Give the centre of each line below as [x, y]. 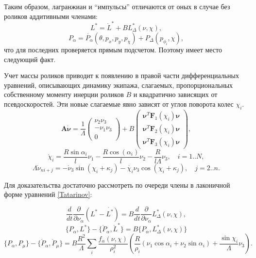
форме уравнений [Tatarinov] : [48, 194]
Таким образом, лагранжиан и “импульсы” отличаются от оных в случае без [117, 6]
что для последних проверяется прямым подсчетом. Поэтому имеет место [113, 49]
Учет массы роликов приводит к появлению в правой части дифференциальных [122, 75]
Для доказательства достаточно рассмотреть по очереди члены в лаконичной [117, 185]
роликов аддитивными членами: [51, 16]
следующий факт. [30, 59]
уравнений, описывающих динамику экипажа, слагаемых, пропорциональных [119, 85]
